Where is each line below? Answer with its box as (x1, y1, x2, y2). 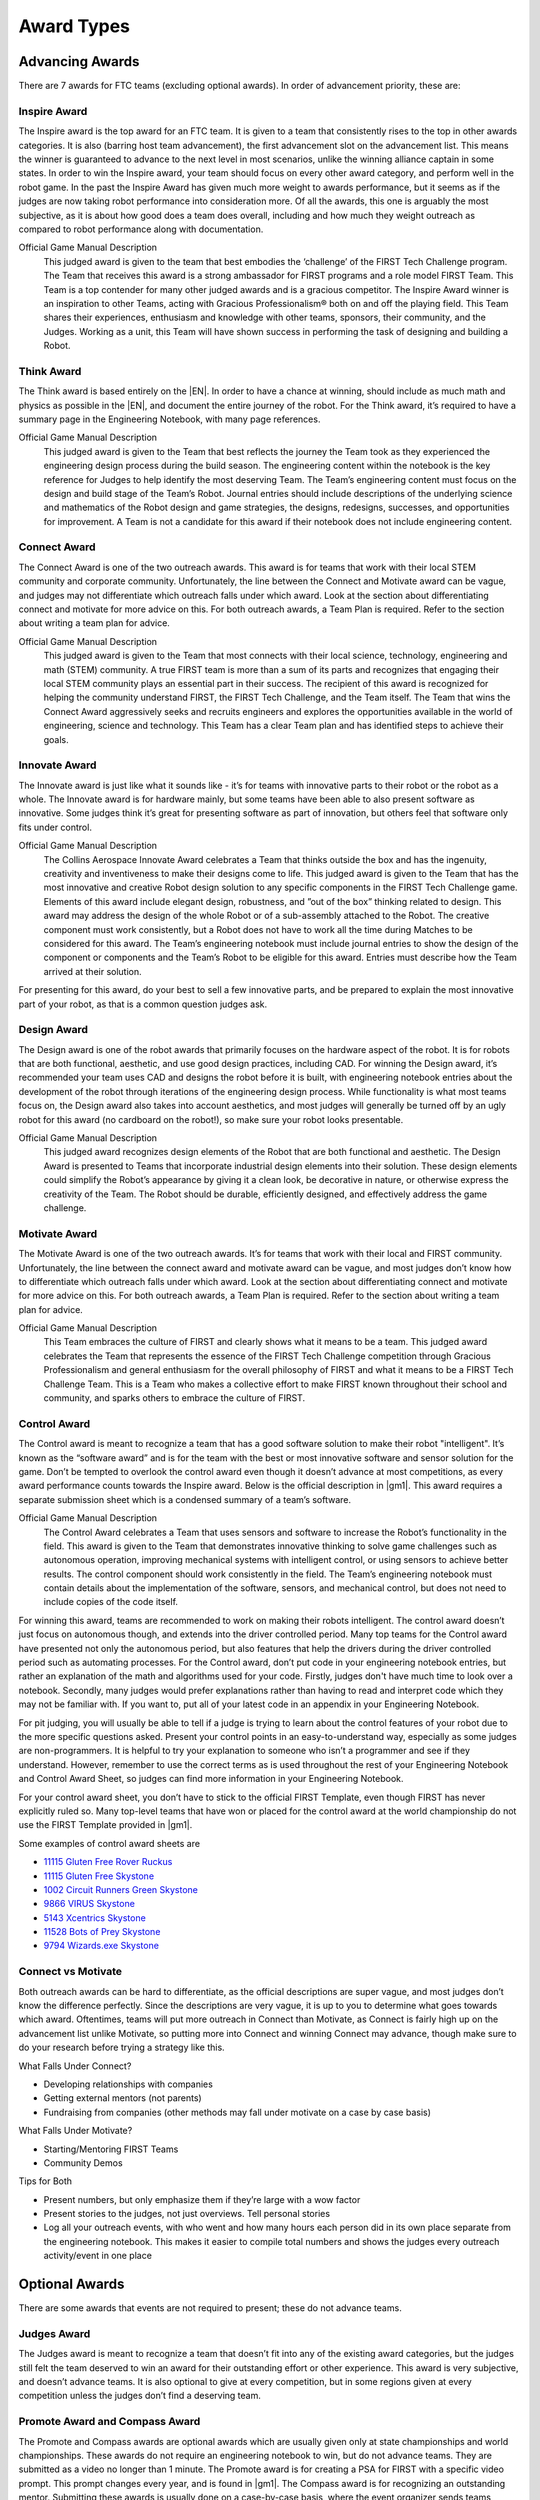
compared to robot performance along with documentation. (18, 223, 264, 235)
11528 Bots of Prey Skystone (43, 1926, 161, 1938)
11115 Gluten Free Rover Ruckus (43, 1856, 173, 1868)
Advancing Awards (18, 53, 140, 70)
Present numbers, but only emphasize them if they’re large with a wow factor (43, 2193, 361, 2205)
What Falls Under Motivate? (18, 2125, 133, 2137)
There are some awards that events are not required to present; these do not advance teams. (18, 2302, 402, 2314)
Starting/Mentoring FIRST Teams (43, 2143, 179, 2155)
